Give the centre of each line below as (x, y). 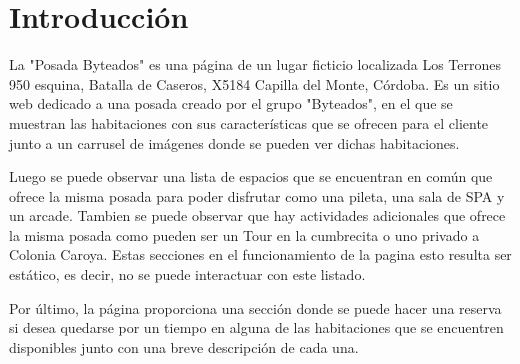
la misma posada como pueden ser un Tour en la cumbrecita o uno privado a (244, 234)
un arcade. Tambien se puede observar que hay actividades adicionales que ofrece (257, 215)
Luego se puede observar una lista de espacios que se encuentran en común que (251, 176)
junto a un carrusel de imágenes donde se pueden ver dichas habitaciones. (234, 142)
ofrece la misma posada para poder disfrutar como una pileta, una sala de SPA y (257, 195)
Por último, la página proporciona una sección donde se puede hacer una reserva (255, 307)
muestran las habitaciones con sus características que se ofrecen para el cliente (249, 122)
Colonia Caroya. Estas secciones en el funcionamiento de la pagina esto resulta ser (260, 254)
